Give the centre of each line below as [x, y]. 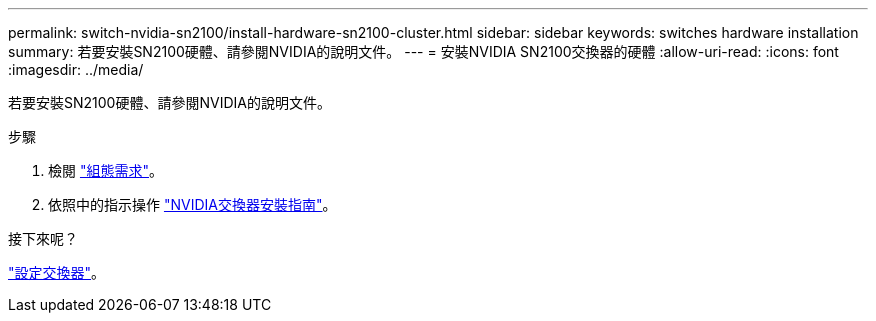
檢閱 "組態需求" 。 [105, 170]
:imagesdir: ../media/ [76, 69]
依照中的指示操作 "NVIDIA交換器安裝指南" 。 [192, 204]
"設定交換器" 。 [57, 272]
